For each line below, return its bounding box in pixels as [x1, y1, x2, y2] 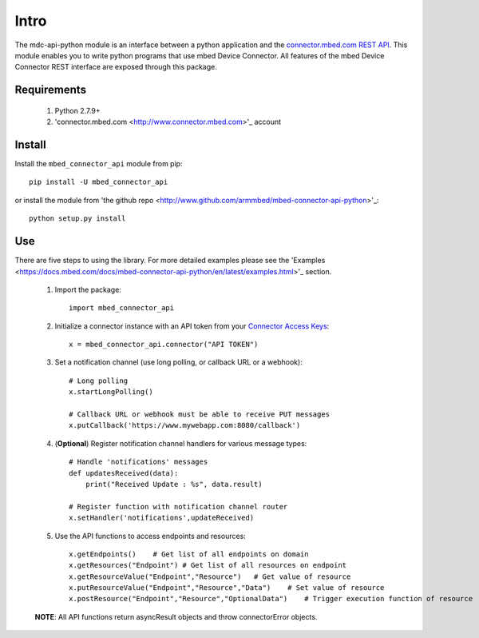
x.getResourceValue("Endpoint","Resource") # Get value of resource [69, 572, 351, 581]
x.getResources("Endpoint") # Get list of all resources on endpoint [69, 560, 347, 570]
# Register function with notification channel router [69, 502, 288, 511]
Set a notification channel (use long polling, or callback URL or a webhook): [54, 357, 303, 367]
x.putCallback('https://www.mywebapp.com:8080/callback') [69, 421, 301, 430]
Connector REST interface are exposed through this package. [14, 62, 217, 72]
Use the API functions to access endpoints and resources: [54, 531, 247, 540]
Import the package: [54, 285, 121, 294]
